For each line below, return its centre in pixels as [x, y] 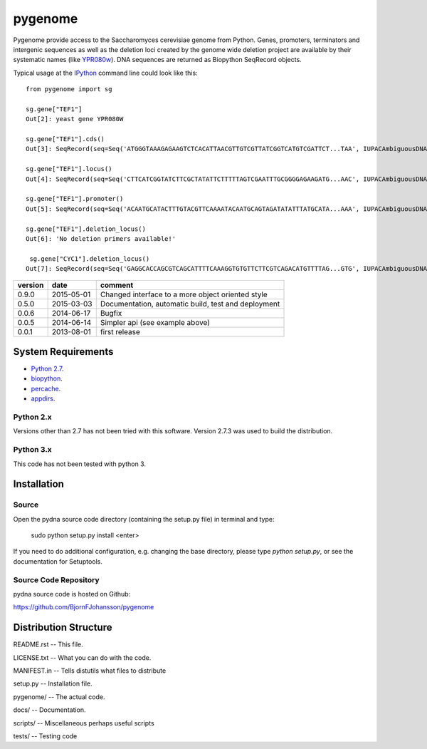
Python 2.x [33, 417]
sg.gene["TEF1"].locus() [69, 169]
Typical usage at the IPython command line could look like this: [106, 73]
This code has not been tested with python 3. [79, 464]
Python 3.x [33, 450]
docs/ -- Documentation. [49, 710]
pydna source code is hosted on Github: [72, 594]
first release [120, 331]
